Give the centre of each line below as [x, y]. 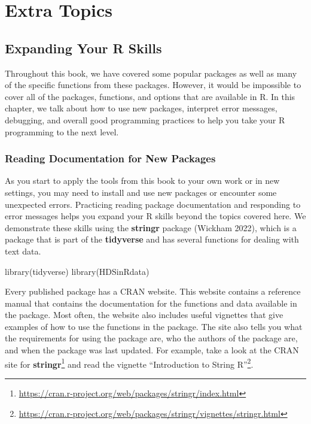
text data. [23, 251]
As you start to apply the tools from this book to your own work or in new [142, 181]
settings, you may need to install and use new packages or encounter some [141, 192]
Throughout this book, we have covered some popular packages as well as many [151, 73]
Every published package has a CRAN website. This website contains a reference [153, 291]
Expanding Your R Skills [83, 48]
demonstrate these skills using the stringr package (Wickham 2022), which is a [151, 227]
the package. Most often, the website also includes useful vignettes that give [144, 315]
